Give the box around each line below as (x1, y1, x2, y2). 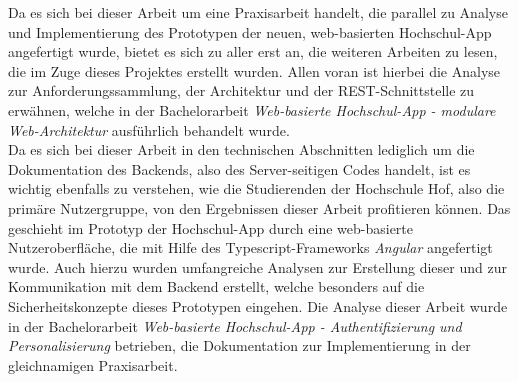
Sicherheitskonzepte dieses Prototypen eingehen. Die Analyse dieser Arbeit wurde (8, 295, 508, 316)
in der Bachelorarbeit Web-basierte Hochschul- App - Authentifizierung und (8, 315, 462, 336)
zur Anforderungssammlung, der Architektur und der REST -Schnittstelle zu (8, 80, 475, 101)
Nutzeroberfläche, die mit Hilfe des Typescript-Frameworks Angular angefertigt (8, 237, 493, 258)
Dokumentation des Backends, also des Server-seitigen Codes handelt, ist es (8, 158, 471, 179)
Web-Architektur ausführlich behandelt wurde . (8, 119, 290, 140)
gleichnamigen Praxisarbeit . (8, 354, 178, 375)
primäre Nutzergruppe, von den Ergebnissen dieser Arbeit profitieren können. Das (8, 197, 511, 218)
